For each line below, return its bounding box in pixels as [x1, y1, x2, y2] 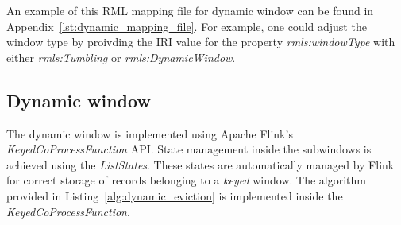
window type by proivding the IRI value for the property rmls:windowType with [6, 33, 395, 50]
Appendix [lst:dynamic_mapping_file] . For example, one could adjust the [6, 17, 367, 34]
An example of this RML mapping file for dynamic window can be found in [6, 2, 374, 18]
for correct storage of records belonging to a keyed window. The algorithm [6, 172, 367, 188]
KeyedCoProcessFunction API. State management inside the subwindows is [6, 141, 372, 157]
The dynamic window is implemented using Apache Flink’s [6, 125, 293, 142]
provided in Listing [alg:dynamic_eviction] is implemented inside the [6, 187, 343, 204]
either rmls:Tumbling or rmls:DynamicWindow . [6, 48, 236, 65]
